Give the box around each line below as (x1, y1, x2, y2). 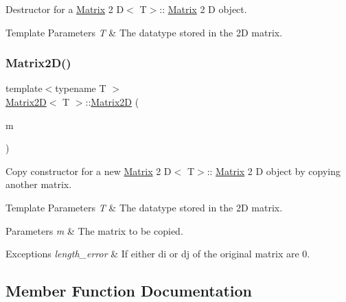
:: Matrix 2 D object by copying (207, 163, 341, 178)
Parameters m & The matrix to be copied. (5, 223, 183, 237)
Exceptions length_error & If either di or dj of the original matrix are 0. (5, 246, 310, 261)
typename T (55, 81, 106, 95)
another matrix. (5, 177, 72, 191)
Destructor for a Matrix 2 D (5, 2, 124, 16)
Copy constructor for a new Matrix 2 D (5, 163, 172, 178)
